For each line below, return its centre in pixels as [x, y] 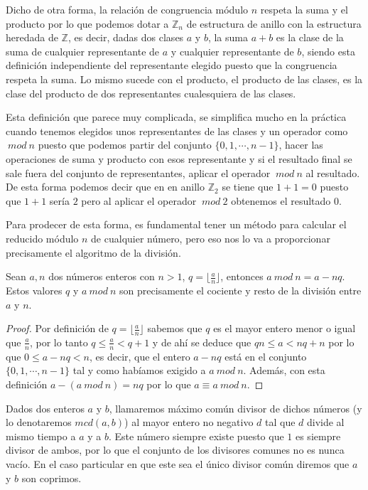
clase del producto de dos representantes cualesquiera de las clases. [151, 93]
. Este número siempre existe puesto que [196, 436]
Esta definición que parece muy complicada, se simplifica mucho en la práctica [176, 117]
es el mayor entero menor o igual [285, 328]
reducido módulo [42, 238]
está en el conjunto [266, 356]
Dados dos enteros [45, 408]
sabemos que [175, 328]
